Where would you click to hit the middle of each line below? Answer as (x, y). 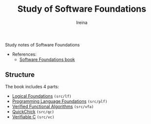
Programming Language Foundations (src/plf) (60, 101)
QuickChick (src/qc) (33, 111)
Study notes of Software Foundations (42, 44)
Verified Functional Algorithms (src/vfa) (53, 106)
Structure (20, 75)
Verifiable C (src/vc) (33, 117)
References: (24, 54)
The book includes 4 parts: (32, 86)
